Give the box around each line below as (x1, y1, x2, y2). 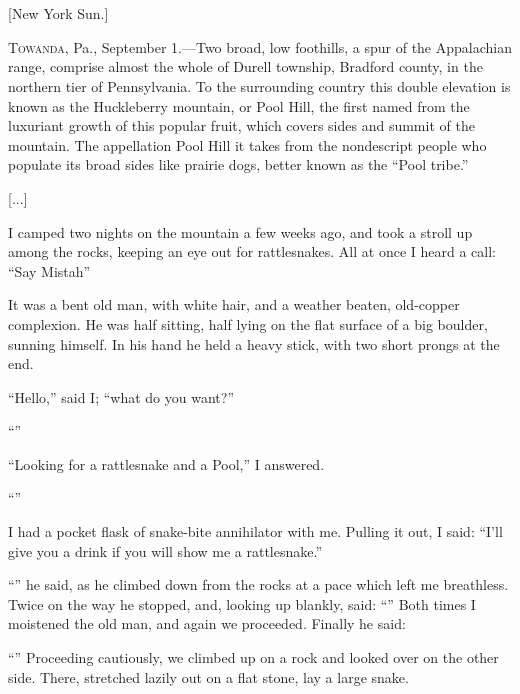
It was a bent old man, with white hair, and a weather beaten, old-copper (8, 294, 460, 315)
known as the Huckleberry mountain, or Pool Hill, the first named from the (8, 95, 470, 116)
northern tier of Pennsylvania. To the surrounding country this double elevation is (8, 75, 511, 96)
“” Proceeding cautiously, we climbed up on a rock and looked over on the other (8, 647, 499, 668)
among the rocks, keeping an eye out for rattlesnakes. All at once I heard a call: (8, 241, 497, 262)
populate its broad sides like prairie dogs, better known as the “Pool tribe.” (8, 154, 469, 175)
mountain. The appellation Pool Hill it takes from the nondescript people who (8, 134, 487, 155)
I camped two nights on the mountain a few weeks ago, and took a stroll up (8, 221, 473, 242)
